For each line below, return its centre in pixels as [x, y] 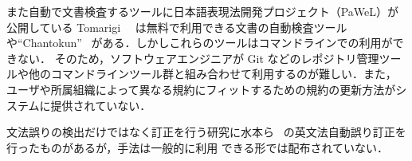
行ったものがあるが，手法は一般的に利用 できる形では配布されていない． [198, 147]
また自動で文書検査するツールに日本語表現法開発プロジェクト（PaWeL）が [203, 11]
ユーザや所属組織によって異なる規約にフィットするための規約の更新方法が [201, 89]
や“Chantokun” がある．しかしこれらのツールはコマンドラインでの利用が [200, 43]
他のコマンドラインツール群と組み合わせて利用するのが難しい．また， [212, 74]
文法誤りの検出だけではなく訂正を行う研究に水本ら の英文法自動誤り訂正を [206, 132]
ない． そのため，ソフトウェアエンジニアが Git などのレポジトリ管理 [198, 58]
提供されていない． [101, 105]
